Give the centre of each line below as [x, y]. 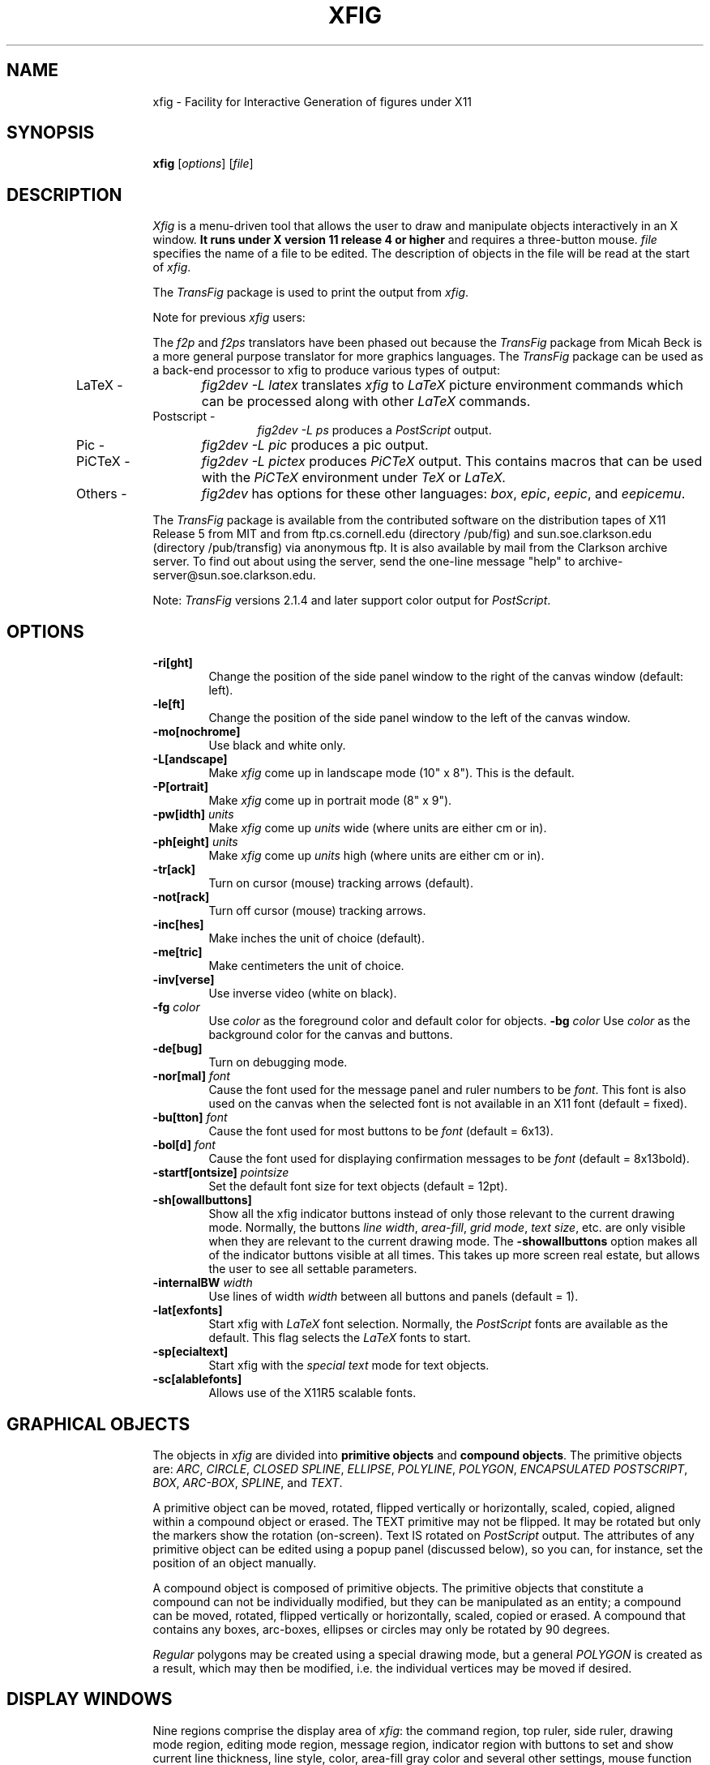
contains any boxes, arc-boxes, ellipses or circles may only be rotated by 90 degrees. [381, 1629]
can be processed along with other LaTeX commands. [366, 402]
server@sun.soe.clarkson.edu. [234, 575]
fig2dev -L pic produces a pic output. [315, 445]
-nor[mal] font [191, 1076]
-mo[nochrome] [197, 732]
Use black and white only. [277, 746]
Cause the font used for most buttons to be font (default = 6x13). [381, 1131]
